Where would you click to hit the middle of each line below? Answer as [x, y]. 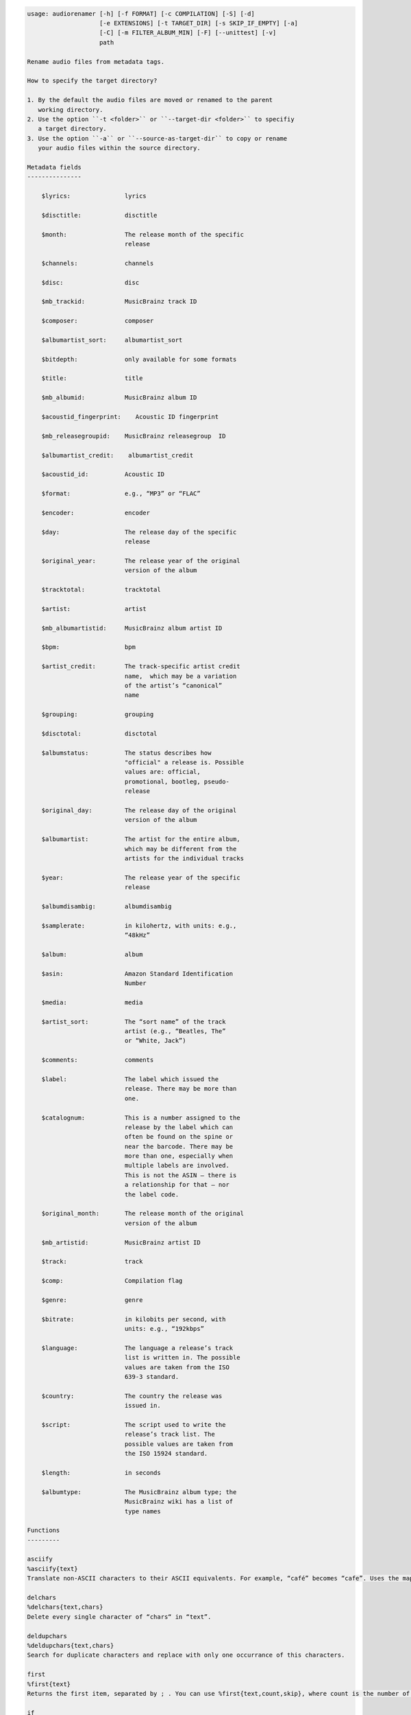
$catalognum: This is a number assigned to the [141, 1117]
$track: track [92, 1262]
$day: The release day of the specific [139, 532]
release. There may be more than [180, 1089]
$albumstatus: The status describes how [126, 753]
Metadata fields [54, 167]
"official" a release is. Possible [184, 762]
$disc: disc [90, 282]
